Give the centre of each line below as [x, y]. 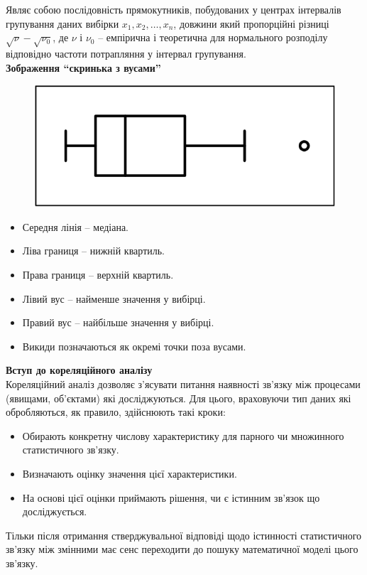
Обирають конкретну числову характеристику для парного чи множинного [183, 435]
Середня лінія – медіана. [75, 226]
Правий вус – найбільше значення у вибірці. [118, 322]
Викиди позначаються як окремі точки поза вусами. [134, 346]
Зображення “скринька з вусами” [83, 67]
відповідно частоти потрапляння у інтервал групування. [126, 53]
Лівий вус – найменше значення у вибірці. [114, 298]
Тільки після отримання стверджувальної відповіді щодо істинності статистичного [184, 535]
